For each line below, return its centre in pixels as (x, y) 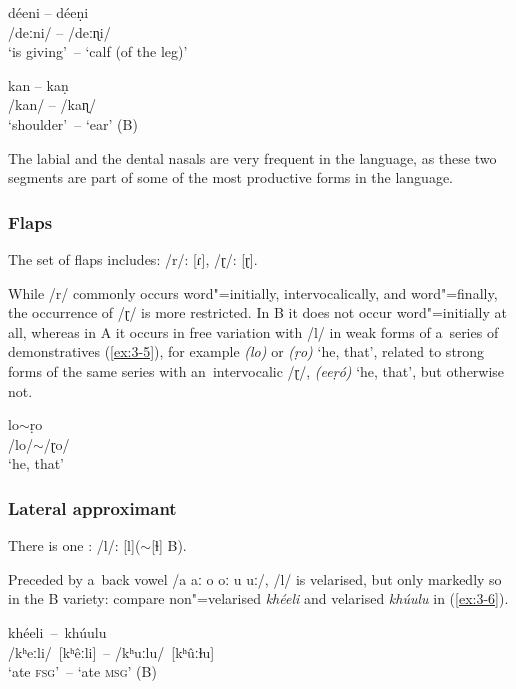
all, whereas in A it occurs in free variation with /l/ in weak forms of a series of (253, 331)
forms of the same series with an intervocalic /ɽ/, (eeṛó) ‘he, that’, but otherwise (256, 370)
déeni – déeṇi (48, 12)
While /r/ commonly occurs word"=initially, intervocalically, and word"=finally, (253, 292)
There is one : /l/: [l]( (74, 545)
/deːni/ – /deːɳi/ (59, 31)
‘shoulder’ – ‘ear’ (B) (73, 123)
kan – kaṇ (38, 84)
